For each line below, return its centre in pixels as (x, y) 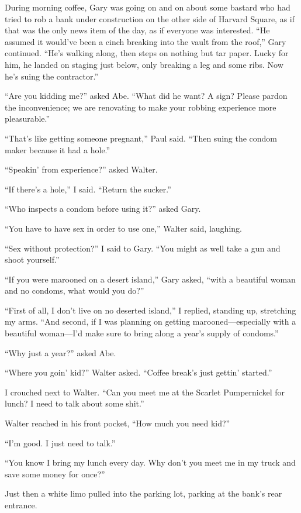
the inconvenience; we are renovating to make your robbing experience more (141, 107)
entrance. (21, 505)
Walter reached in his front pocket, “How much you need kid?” (117, 423)
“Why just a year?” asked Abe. (60, 352)
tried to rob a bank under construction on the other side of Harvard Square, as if (150, 18)
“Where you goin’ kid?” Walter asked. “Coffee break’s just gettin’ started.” (139, 372)
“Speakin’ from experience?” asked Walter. (81, 169)
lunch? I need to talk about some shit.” (75, 403)
